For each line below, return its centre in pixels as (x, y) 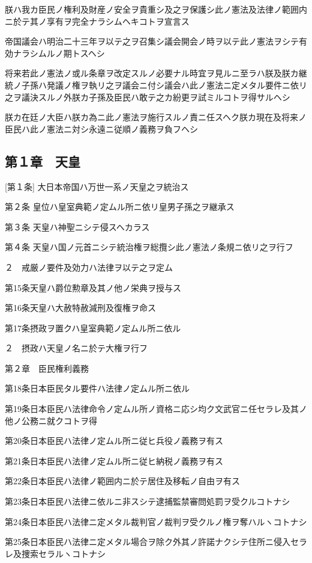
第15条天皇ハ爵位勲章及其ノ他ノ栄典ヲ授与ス (93, 287)
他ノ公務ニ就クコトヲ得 (51, 420)
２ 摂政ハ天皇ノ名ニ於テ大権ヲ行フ (76, 348)
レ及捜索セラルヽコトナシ (55, 553)
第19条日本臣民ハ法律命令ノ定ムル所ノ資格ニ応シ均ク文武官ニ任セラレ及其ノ (156, 409)
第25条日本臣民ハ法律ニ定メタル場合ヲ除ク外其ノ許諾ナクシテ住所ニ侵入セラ (156, 542)
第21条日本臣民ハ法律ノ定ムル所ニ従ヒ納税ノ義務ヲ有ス (114, 460)
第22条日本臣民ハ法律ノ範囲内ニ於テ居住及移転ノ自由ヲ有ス (122, 481)
